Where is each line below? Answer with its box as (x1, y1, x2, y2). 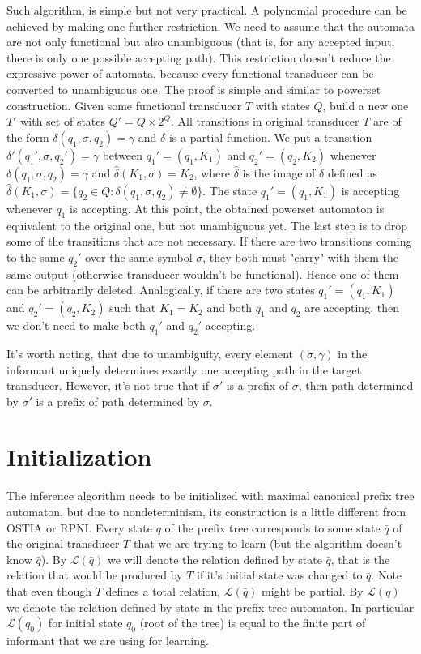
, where (193, 164, 230, 181)
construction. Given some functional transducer (6, 96, 242, 113)
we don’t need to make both (6, 317, 146, 334)
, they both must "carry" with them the (202, 248, 398, 265)
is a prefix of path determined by (36, 392, 200, 409)
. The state (202, 182, 257, 199)
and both (206, 299, 253, 316)
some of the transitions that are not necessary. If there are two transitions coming (6, 233, 412, 250)
